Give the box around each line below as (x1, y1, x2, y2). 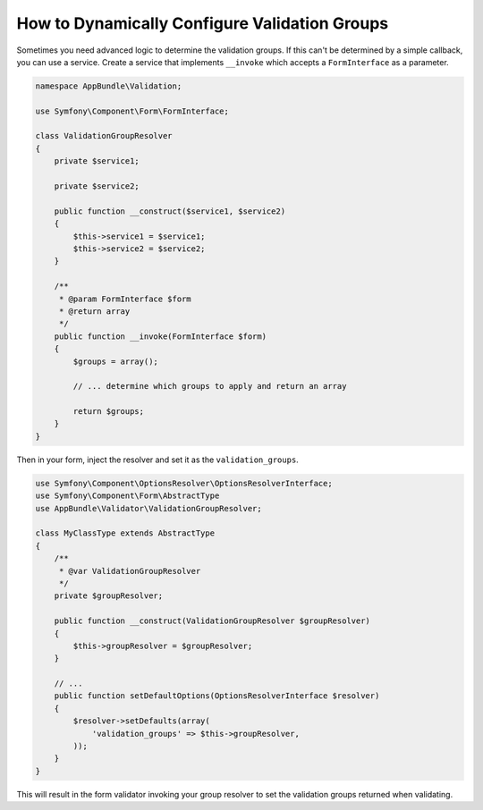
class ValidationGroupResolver (35, 131, 174, 141)
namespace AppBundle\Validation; (35, 80, 182, 91)
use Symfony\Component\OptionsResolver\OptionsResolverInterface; (35, 478, 333, 488)
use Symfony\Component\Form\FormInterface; (35, 105, 230, 116)
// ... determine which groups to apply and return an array (72, 381, 347, 392)
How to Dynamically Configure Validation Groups (16, 13, 389, 33)
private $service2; (54, 181, 140, 191)
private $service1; (54, 156, 140, 166)
